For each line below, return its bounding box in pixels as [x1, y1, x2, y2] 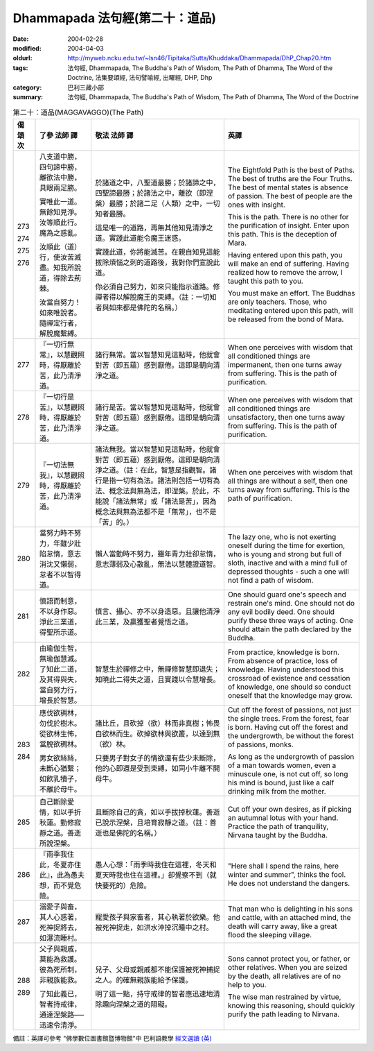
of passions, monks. [227, 740, 294, 749]
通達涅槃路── [39, 1009, 84, 1019]
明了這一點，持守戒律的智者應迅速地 [95, 989, 214, 998]
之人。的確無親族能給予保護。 [95, 975, 193, 984]
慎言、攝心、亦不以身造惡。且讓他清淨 [95, 606, 221, 616]
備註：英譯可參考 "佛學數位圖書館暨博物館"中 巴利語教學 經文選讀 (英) [12, 1034, 213, 1042]
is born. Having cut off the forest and [227, 722, 348, 732]
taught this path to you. [227, 276, 304, 286]
